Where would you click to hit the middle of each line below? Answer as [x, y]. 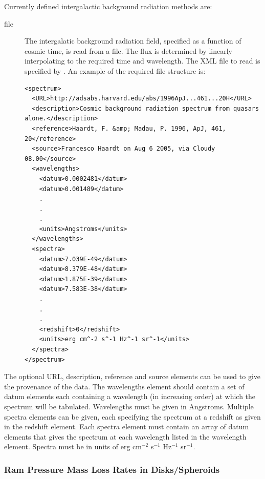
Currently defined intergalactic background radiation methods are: [108, 6]
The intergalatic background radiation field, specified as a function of [133, 41]
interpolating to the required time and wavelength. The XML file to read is [142, 61]
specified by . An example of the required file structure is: [115, 70]
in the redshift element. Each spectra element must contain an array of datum [127, 426]
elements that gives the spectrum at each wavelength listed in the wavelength [125, 436]
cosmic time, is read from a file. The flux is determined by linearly [128, 50]
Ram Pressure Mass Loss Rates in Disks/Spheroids [112, 469]
